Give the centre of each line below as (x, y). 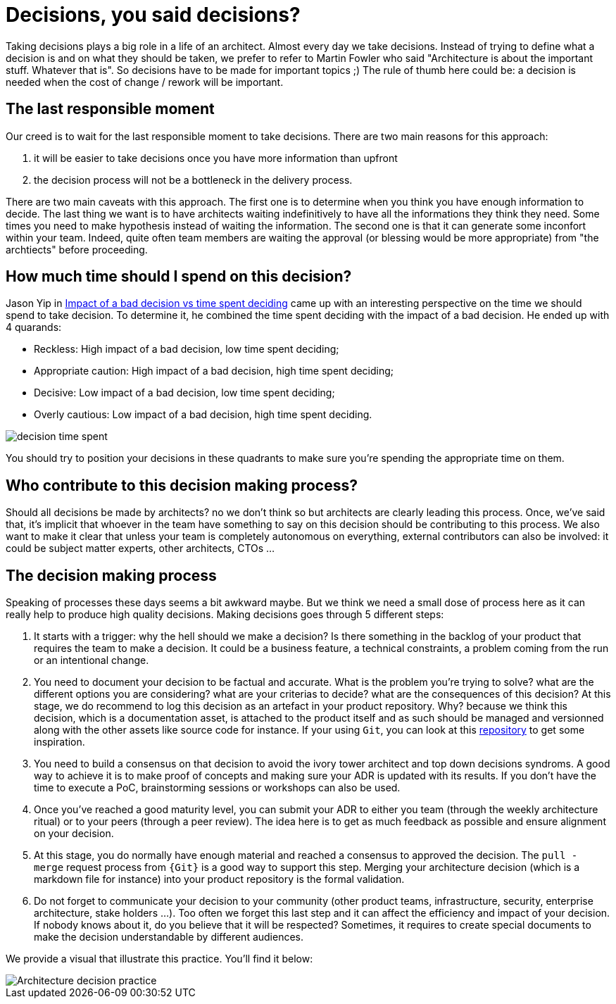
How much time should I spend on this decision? (179, 277)
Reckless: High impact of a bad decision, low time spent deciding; (187, 349)
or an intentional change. (92, 660)
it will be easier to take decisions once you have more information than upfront (216, 158)
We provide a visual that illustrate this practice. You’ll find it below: (159, 959)
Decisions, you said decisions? (153, 15)
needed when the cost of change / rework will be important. (145, 82)
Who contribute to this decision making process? (182, 485)
